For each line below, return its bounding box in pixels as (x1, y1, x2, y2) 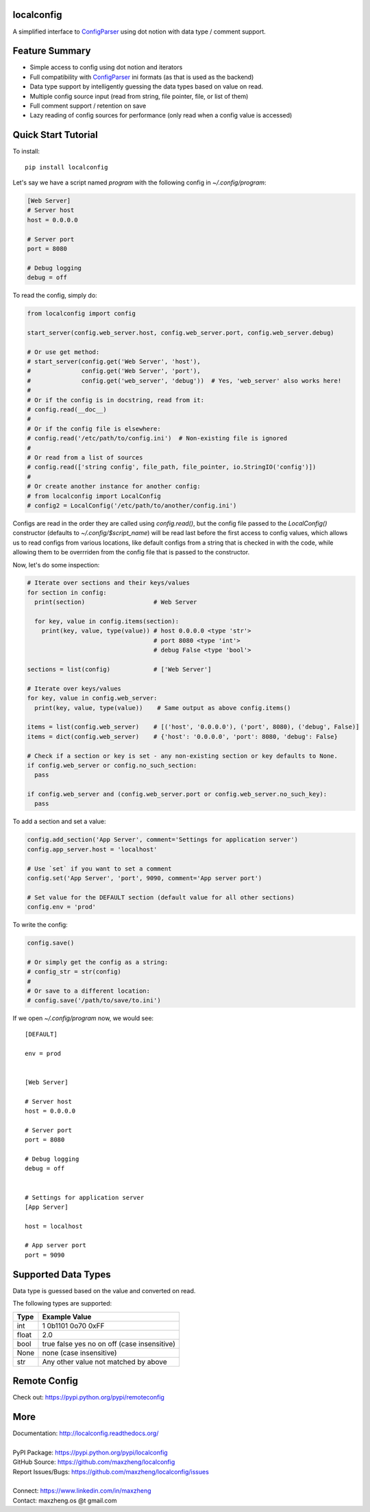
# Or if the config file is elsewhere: (27, 425, 161, 432)
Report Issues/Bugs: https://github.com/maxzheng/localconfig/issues (12, 1467, 209, 1476)
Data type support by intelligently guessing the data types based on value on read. (29, 82, 264, 91)
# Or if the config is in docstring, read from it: (27, 396, 205, 404)
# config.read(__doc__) (27, 405, 108, 414)
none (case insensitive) (42, 1348, 117, 1358)
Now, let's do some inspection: (12, 560, 100, 569)
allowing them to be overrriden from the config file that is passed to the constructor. (12, 548, 250, 556)
